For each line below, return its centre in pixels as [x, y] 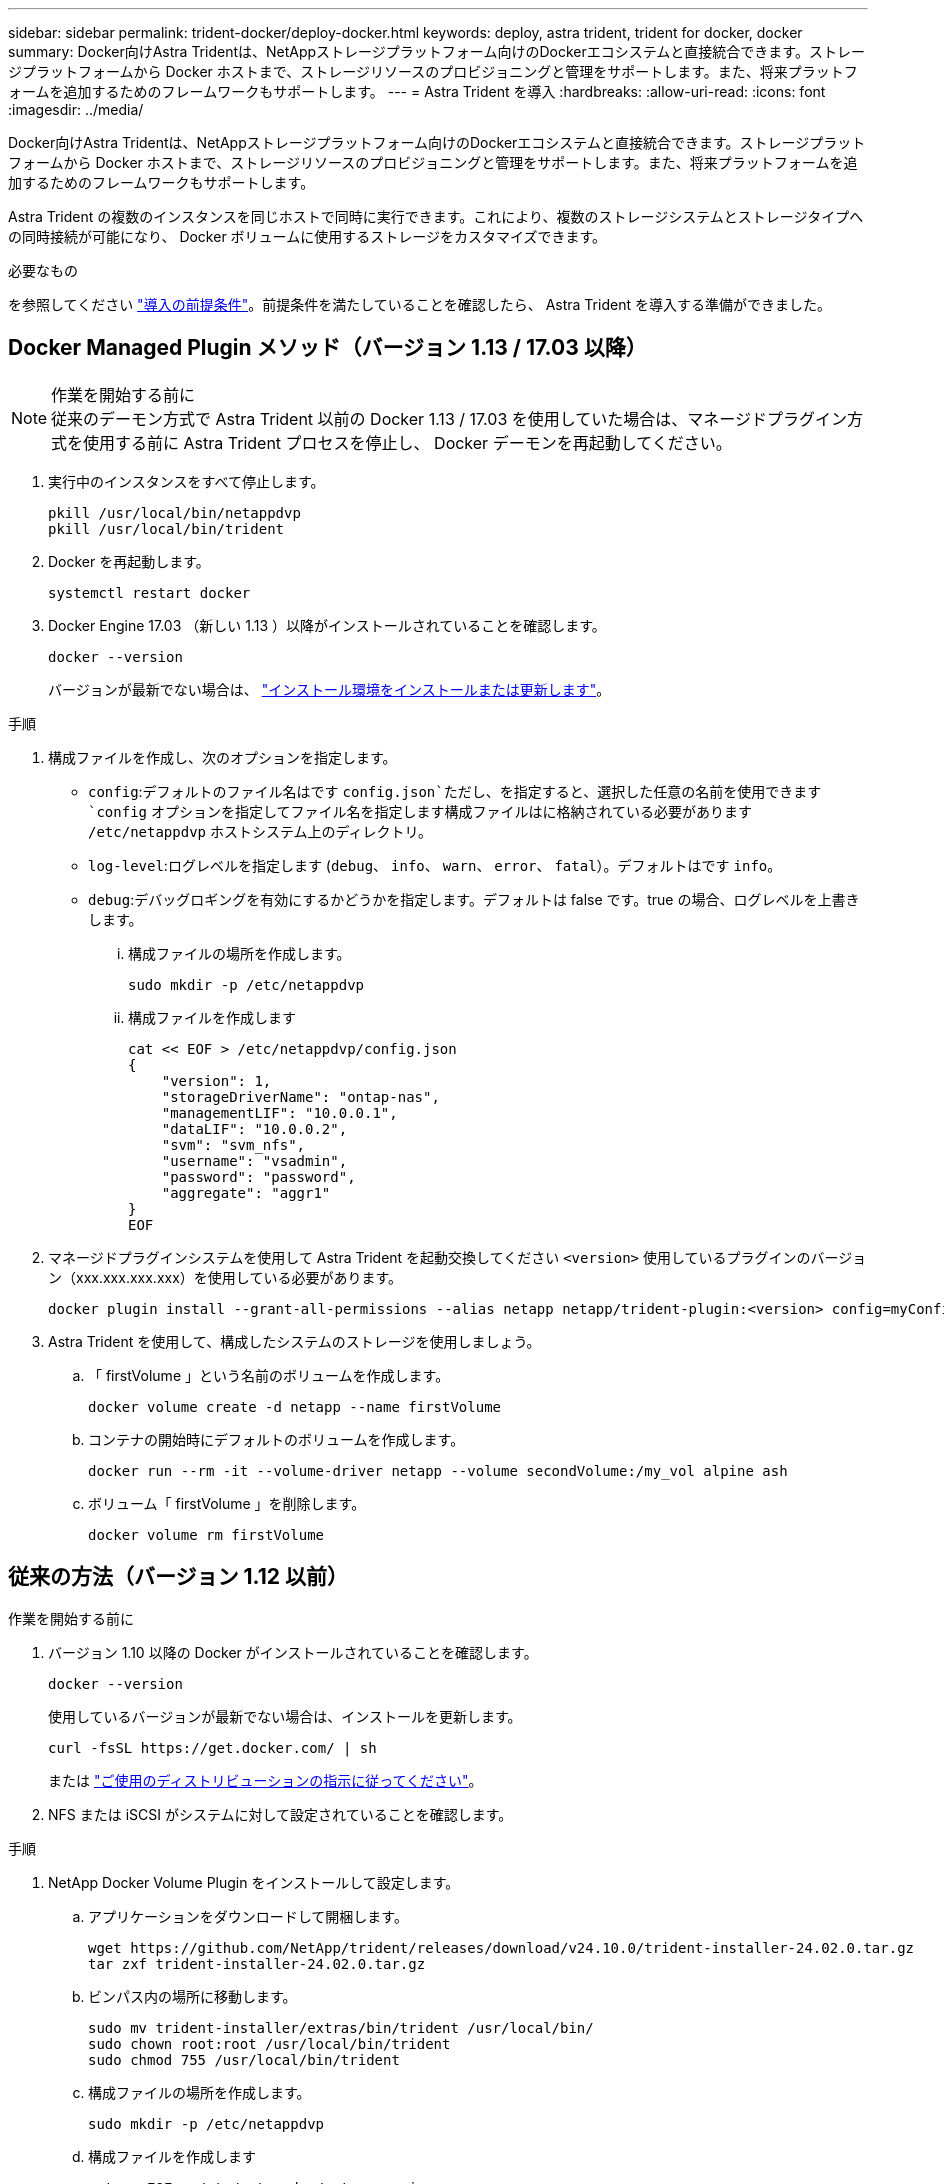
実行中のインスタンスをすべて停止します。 [186, 481]
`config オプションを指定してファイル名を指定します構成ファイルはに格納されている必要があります [420, 811]
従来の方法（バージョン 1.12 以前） [178, 1577]
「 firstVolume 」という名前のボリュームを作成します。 [269, 1375]
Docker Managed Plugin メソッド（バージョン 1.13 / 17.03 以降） [327, 348]
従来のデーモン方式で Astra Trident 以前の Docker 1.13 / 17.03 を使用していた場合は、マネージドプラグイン [449, 418]
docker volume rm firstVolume [206, 1534]
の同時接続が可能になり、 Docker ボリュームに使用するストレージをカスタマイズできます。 [307, 236]
